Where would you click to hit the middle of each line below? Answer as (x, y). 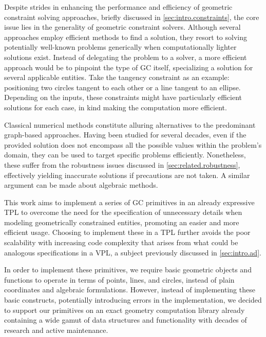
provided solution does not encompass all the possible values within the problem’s (133, 144)
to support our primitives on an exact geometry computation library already (125, 310)
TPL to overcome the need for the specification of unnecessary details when (123, 212)
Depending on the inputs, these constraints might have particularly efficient (123, 97)
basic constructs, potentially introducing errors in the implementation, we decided (133, 300)
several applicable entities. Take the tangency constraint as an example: (117, 77)
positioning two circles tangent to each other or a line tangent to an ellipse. (122, 87)
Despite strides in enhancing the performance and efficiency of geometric (118, 7)
